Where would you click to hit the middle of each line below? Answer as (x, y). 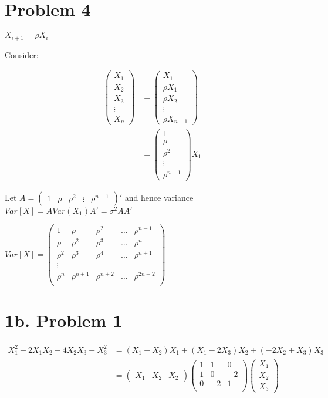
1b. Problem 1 (64, 320)
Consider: (22, 54)
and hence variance (159, 197)
